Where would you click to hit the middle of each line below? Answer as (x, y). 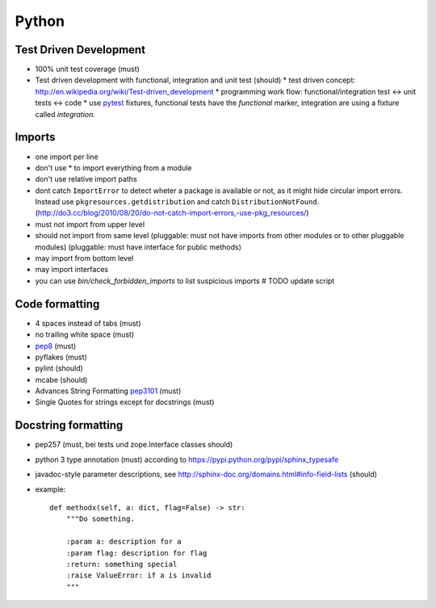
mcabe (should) (61, 379)
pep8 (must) (56, 346)
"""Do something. (100, 519)
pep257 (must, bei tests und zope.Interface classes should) (134, 445)
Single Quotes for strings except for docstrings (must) (125, 402)
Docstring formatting (69, 425)
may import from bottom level (84, 258)
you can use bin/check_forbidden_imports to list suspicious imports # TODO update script (185, 281)
